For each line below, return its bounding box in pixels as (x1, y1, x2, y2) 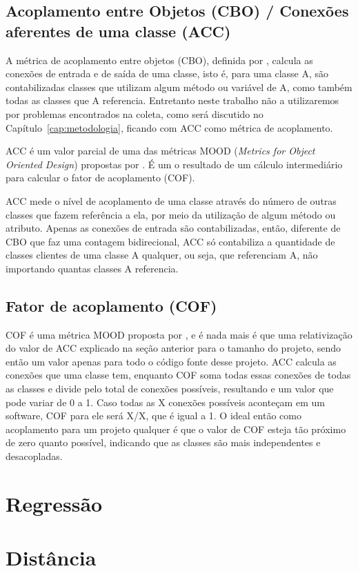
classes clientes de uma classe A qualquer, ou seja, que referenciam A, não (6, 248, 318, 262)
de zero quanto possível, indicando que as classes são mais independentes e (6, 435, 321, 450)
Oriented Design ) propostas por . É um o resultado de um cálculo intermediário (6, 157, 343, 171)
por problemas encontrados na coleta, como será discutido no (6, 106, 263, 121)
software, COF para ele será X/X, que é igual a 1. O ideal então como (6, 408, 301, 423)
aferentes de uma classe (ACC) (6, 20, 231, 41)
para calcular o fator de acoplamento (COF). (6, 170, 195, 185)
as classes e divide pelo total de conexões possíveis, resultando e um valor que (6, 381, 334, 396)
